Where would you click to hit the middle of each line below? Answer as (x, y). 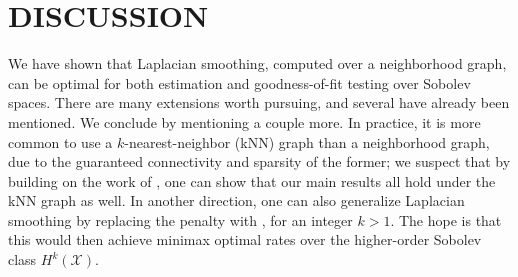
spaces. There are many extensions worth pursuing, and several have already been (259, 102)
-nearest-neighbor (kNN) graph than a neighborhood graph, (307, 141)
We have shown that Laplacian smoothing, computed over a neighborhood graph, (257, 63)
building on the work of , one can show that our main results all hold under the (252, 180)
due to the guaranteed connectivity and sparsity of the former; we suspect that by (259, 161)
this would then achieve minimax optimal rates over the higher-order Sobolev (245, 239)
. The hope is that (446, 219)
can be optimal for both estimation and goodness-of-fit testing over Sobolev (239, 82)
